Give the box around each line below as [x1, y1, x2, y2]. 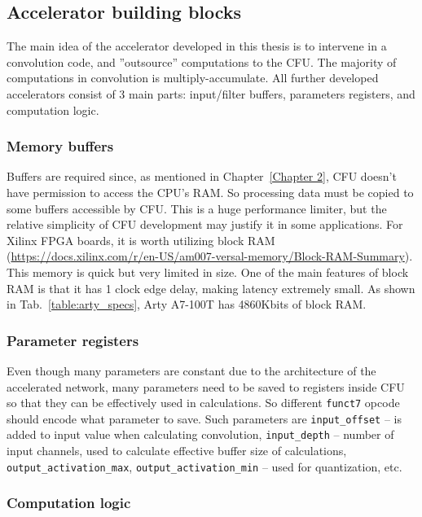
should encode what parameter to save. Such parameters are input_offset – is [7, 410, 402, 427]
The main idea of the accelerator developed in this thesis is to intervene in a [7, 37, 387, 55]
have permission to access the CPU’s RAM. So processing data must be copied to [7, 183, 414, 200]
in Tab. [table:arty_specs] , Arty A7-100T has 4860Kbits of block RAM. [7, 296, 367, 313]
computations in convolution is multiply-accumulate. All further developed [7, 69, 379, 86]
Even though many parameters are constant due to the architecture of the [7, 361, 376, 379]
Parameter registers [7, 330, 139, 350]
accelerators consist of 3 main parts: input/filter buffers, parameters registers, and [7, 85, 415, 102]
